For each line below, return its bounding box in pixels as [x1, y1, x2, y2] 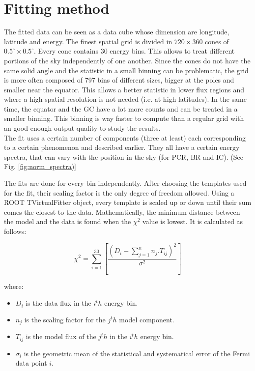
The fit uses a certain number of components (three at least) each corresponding [4, 132, 246, 143]
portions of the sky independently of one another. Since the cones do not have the [4, 55, 251, 65]
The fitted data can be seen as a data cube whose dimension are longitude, [4, 27, 229, 37]
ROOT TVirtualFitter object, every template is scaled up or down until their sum [4, 197, 252, 207]
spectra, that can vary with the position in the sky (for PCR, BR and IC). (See [4, 151, 243, 162]
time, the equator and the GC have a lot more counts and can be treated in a [4, 103, 238, 114]
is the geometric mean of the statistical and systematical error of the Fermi [24, 348, 250, 358]
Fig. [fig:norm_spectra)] [4, 161, 76, 171]
